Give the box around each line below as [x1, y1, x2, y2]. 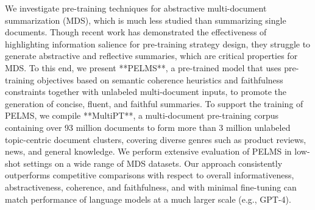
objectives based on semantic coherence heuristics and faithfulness [37, 73, 283, 86]
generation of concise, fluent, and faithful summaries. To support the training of [5, 97, 303, 110]
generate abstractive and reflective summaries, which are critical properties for [5, 49, 298, 62]
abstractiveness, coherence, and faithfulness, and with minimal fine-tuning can [5, 180, 297, 193]
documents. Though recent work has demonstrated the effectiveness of [5, 26, 267, 38]
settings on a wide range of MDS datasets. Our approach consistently [23, 156, 283, 169]
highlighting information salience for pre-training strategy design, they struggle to [5, 37, 311, 50]
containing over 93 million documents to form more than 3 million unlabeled [5, 121, 291, 133]
